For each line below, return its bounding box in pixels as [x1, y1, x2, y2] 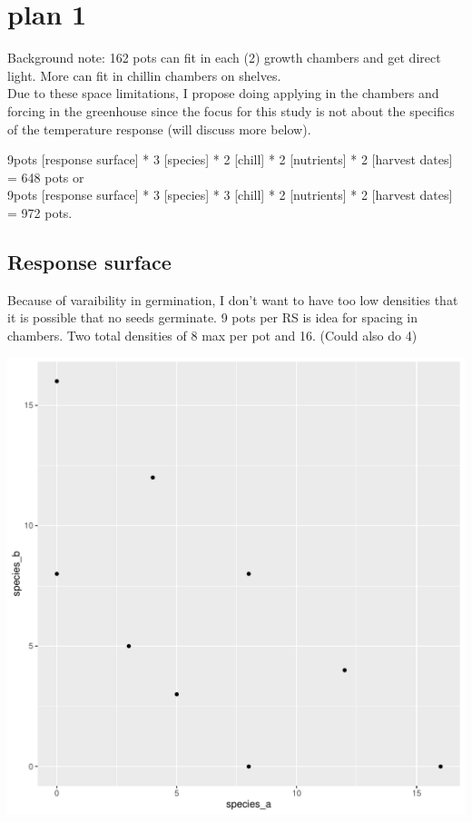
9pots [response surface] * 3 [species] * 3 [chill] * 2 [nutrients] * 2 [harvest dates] [7, 185, 453, 204]
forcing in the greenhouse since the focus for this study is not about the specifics [7, 101, 455, 120]
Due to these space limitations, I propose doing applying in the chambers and [7, 84, 439, 103]
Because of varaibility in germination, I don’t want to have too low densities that [7, 290, 458, 309]
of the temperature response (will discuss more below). [7, 119, 311, 138]
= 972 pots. [7, 203, 73, 222]
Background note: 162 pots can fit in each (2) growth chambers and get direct [7, 48, 441, 67]
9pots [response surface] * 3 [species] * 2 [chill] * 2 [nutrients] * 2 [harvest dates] [7, 150, 453, 169]
